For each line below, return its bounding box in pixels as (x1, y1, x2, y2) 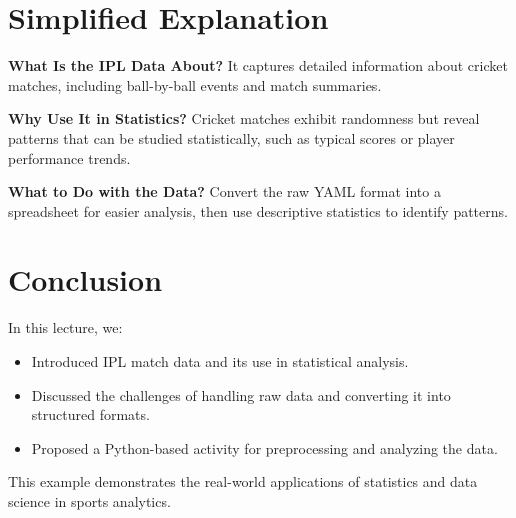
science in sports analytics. (8, 490, 171, 511)
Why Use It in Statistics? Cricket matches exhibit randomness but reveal (8, 108, 480, 129)
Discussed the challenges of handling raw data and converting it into (31, 384, 451, 405)
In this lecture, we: (8, 317, 123, 338)
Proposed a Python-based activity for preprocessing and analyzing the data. (31, 437, 498, 458)
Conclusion (8, 259, 163, 300)
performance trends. (8, 147, 131, 168)
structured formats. (31, 404, 150, 425)
